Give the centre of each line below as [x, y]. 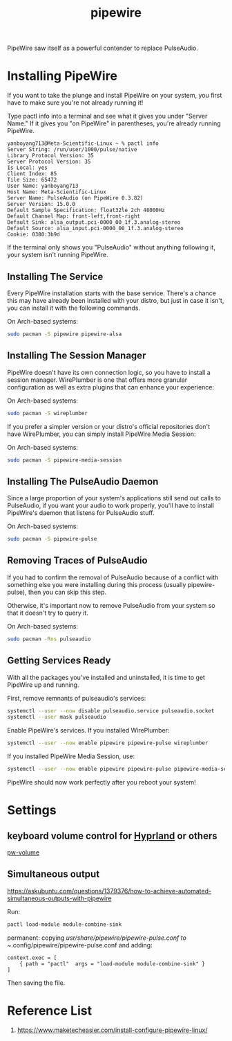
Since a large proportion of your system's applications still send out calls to [114, 498]
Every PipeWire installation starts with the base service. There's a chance [112, 293]
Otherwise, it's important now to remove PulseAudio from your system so [111, 605]
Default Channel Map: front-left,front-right [74, 216]
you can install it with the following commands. [74, 308]
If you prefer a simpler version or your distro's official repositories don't [109, 426]
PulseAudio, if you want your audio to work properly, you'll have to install [111, 506]
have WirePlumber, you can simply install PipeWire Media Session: [101, 434]
